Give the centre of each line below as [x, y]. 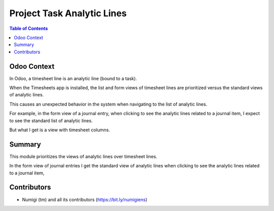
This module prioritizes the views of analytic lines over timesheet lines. [83, 156]
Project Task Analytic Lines [68, 13]
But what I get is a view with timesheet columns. [60, 130]
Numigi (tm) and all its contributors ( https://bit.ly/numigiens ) [85, 199]
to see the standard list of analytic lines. [51, 120]
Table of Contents [29, 28]
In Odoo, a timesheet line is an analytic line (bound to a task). [73, 78]
